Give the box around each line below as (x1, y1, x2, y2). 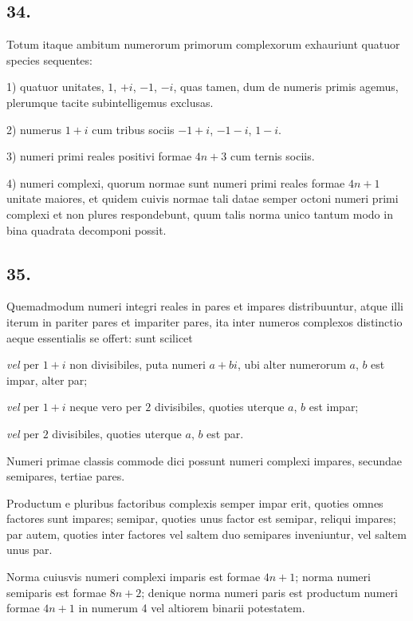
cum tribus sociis (92, 121, 175, 137)
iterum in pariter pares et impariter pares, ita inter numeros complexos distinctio (6, 313, 403, 330)
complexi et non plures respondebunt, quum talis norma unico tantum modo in (6, 205, 393, 222)
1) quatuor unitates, (6, 78, 104, 95)
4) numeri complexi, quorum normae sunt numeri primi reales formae (6, 174, 345, 191)
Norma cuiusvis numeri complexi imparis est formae (6, 568, 261, 585)
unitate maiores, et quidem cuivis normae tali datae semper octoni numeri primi (6, 190, 399, 207)
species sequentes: (6, 51, 92, 68)
